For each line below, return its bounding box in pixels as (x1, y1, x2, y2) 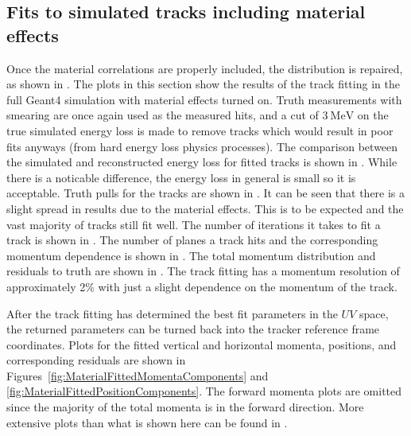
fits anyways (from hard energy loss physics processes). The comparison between (6, 138, 398, 154)
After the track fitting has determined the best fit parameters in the (6, 305, 338, 321)
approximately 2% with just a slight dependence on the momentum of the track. (6, 278, 397, 294)
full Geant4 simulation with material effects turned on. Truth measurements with (6, 91, 402, 107)
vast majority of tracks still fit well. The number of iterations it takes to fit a (6, 216, 381, 232)
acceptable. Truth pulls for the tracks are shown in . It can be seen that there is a (6, 185, 405, 201)
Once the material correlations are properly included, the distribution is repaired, (6, 60, 403, 76)
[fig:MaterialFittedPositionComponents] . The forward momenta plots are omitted (6, 383, 402, 399)
